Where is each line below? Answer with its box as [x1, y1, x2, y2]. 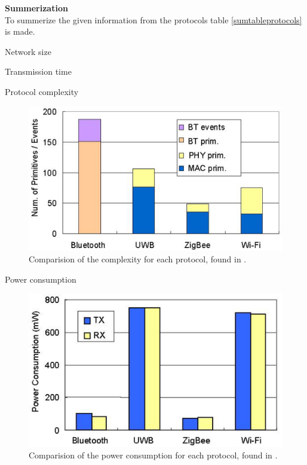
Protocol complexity [5, 85, 79, 97]
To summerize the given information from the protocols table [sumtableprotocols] [5, 13, 302, 26]
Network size [5, 45, 51, 57]
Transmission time [5, 65, 72, 78]
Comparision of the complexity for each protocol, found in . [29, 252, 247, 265]
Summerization [5, 2, 68, 14]
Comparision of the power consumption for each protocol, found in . [29, 449, 278, 461]
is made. [5, 25, 35, 38]
